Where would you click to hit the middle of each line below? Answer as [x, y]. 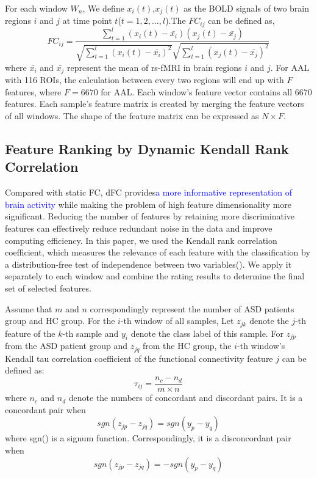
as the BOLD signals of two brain [247, 8]
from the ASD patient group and [66, 346]
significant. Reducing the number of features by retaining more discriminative [150, 216]
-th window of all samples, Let [177, 321]
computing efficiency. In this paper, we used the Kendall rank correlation [141, 240]
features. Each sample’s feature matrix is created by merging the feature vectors [155, 104]
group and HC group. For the [60, 321]
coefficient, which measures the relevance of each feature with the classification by [158, 252]
